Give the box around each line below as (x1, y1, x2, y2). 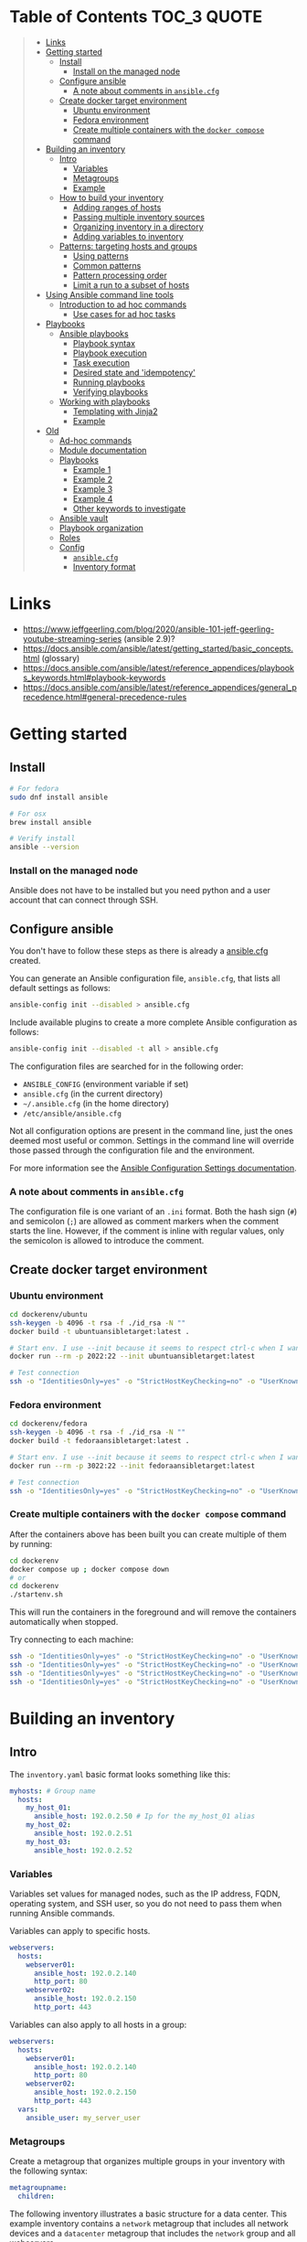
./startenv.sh (9, 1590, 64, 1599)
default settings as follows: (9, 983, 111, 994)
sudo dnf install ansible (9, 793, 108, 802)
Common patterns (72, 260, 142, 271)
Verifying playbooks (72, 386, 149, 397)
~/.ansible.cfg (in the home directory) (22, 1097, 170, 1108)
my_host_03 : (26, 1837, 71, 1846)
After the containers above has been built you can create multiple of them (9, 1529, 288, 1540)
